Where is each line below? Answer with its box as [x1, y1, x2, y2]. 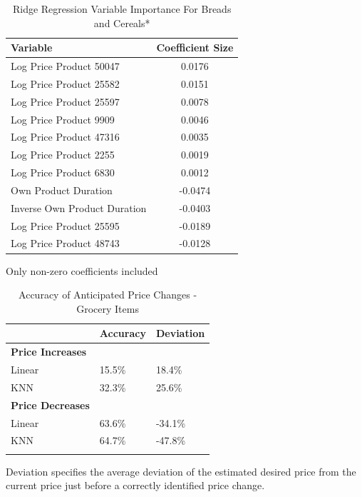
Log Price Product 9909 [11, 111, 115, 126]
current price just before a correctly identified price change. [6, 478, 265, 493]
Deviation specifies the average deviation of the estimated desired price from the [6, 463, 356, 478]
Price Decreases [11, 397, 90, 412]
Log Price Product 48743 [11, 236, 120, 251]
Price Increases [11, 344, 87, 359]
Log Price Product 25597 [11, 94, 120, 109]
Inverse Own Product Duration [11, 200, 147, 215]
